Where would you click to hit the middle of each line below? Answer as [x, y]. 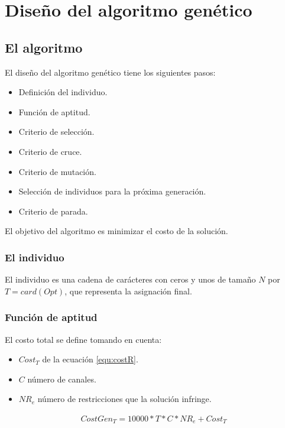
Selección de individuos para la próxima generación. [112, 191]
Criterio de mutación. [57, 171]
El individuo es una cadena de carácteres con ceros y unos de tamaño [130, 279]
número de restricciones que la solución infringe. [124, 399]
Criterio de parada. [53, 211]
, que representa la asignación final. [128, 291]
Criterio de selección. [56, 132]
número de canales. [62, 379]
